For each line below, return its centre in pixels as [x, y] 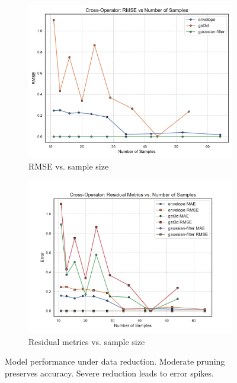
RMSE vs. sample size [69, 166]
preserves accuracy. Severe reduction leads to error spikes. [109, 373]
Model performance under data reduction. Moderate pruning [115, 361]
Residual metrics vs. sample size [87, 341]
